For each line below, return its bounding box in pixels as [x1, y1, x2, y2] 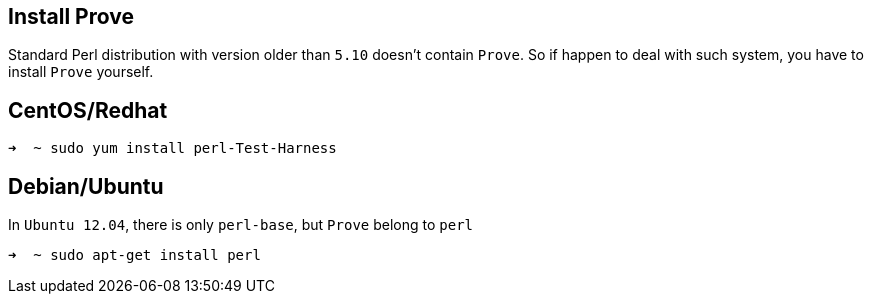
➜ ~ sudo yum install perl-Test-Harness [8, 140, 337, 157]
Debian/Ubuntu [8, 173, 164, 199]
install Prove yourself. [8, 63, 154, 81]
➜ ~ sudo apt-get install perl [8, 247, 261, 264]
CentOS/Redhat [8, 97, 168, 123]
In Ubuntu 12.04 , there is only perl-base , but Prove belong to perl [8, 216, 474, 234]
